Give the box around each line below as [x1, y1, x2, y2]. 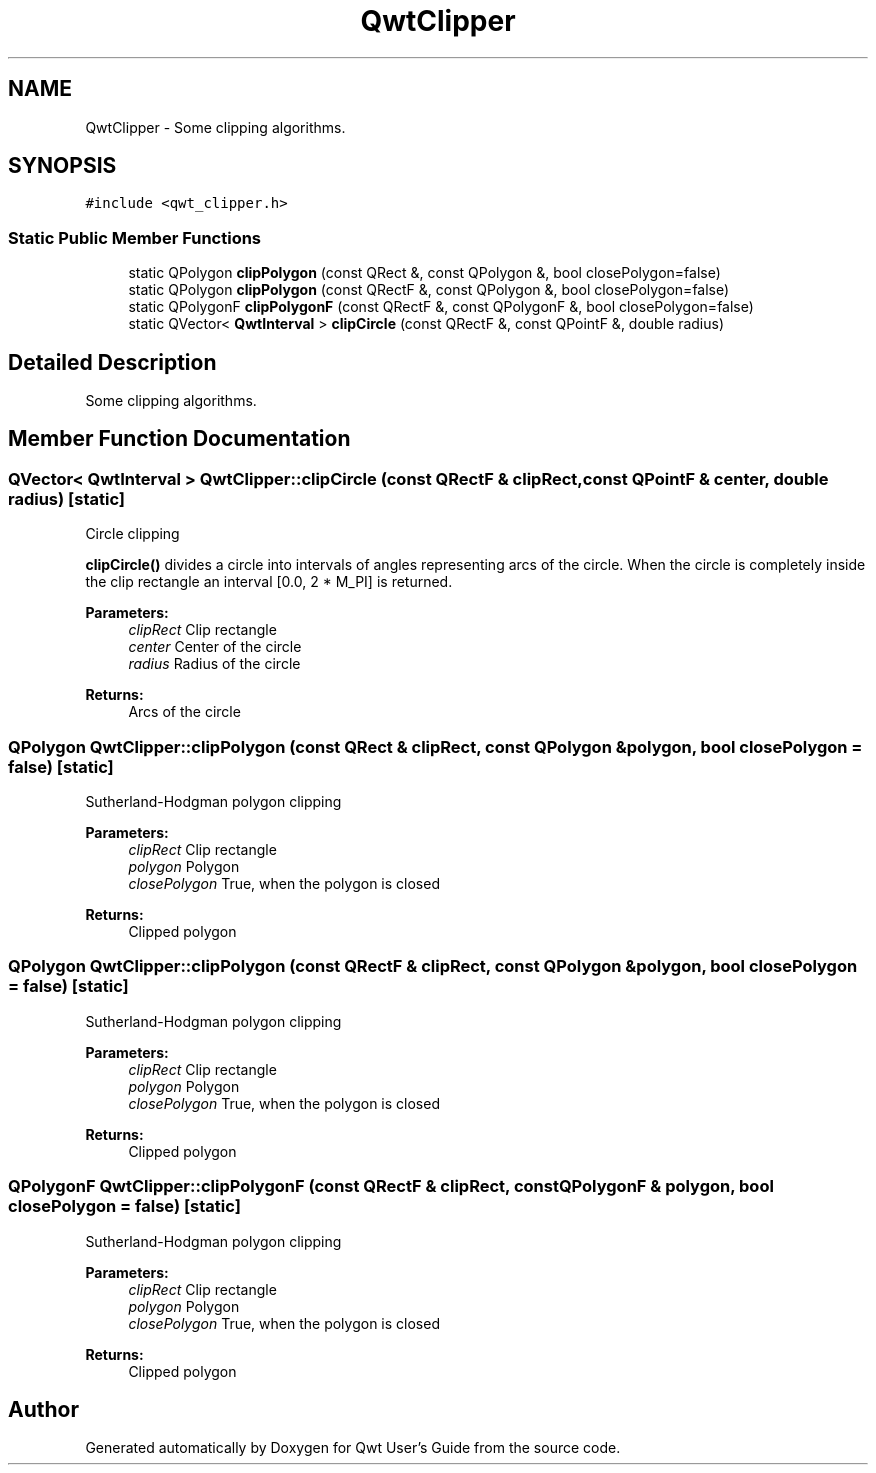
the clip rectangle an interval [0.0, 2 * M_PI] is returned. [85, 573, 453, 591]
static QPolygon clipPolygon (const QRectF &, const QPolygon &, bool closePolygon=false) [128, 281, 730, 299]
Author [8, 1396, 79, 1422]
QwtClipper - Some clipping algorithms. [85, 118, 346, 136]
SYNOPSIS [8, 153, 117, 179]
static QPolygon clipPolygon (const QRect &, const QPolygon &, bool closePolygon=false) [128, 264, 721, 282]
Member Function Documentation [8, 426, 351, 452]
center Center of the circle [128, 638, 302, 656]
